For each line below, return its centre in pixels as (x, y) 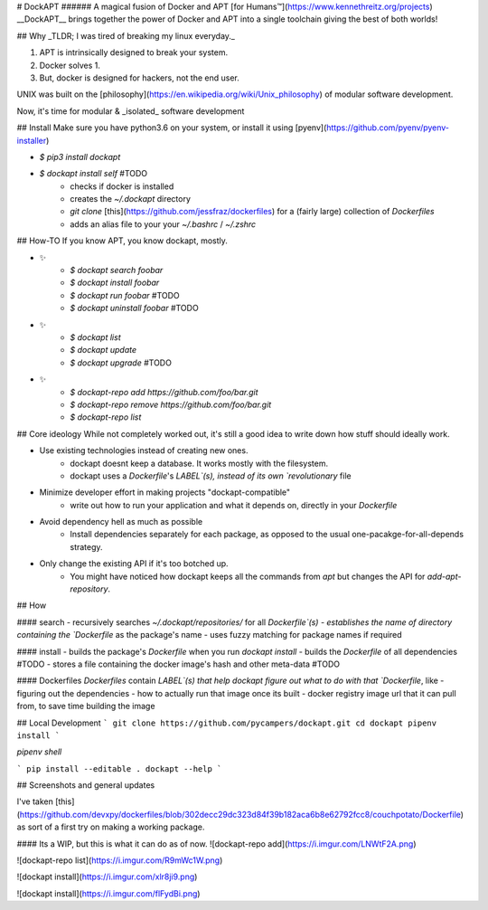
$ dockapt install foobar (115, 283)
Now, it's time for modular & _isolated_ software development (131, 111)
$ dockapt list (95, 337)
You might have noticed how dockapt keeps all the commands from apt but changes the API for (248, 576)
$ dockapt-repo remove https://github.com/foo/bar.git (171, 404)
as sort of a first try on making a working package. (111, 827)
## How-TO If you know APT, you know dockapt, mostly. (122, 241)
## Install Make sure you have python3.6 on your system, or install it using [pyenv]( (172, 128)
